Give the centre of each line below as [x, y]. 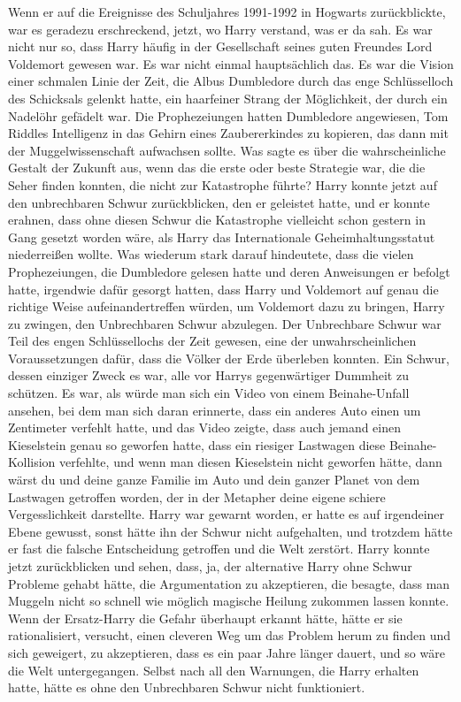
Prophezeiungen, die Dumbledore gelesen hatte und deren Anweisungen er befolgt [229, 271]
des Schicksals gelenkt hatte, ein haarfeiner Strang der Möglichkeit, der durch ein [228, 98]
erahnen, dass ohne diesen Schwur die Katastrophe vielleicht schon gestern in [217, 220]
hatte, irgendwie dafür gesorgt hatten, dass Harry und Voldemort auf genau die [223, 289]
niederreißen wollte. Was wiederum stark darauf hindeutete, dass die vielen [211, 254]
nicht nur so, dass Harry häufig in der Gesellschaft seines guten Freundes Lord [220, 46]
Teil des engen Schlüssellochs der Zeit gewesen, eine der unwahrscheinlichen [212, 341]
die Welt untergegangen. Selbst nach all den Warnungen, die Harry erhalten [214, 670]
